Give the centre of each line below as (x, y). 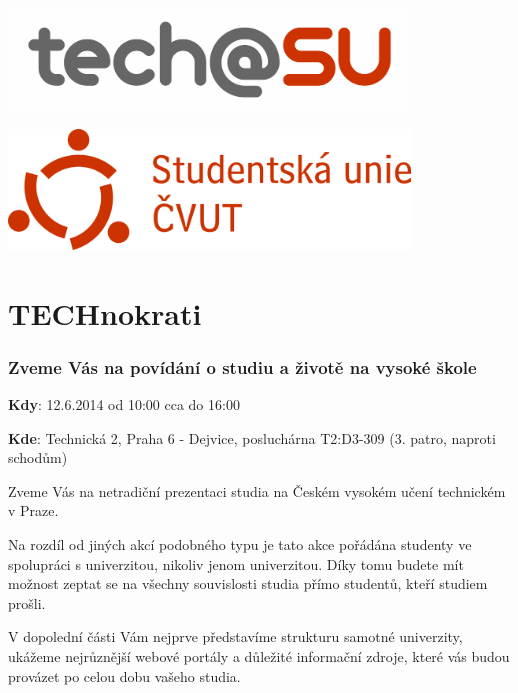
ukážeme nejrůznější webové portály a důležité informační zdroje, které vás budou (259, 655)
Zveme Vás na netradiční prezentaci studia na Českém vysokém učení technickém (257, 490)
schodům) (38, 457)
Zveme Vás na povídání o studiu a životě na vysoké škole (242, 366)
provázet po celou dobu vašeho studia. (124, 675)
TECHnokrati (105, 312)
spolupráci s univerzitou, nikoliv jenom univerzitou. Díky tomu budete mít (236, 563)
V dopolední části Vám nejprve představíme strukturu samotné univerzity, (235, 636)
